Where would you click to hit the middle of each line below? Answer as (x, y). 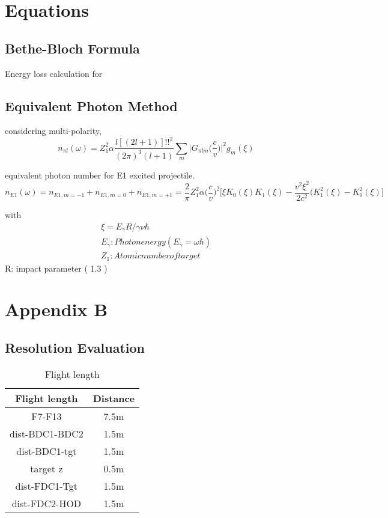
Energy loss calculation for (54, 73)
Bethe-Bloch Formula (72, 48)
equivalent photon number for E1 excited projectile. (100, 175)
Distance (114, 398)
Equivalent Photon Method (91, 105)
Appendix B (56, 309)
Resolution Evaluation (75, 347)
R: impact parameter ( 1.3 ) (56, 268)
